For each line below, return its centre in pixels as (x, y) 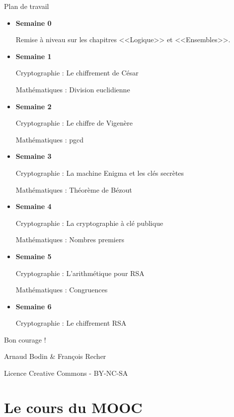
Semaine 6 (34, 306)
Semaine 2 (34, 106)
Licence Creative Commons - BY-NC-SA (66, 373)
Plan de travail (27, 6)
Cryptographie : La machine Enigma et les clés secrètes (100, 173)
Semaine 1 (34, 56)
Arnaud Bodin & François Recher (55, 356)
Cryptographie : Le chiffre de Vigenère (74, 123)
